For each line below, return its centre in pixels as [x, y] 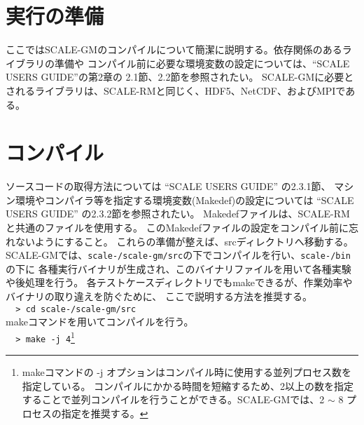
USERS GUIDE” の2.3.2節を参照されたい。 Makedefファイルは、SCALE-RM [178, 214]
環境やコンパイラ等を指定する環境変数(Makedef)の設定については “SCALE [184, 200]
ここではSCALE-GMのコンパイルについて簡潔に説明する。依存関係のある [174, 49]
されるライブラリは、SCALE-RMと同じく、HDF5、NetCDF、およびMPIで [176, 90]
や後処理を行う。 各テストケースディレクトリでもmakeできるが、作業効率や [179, 282]
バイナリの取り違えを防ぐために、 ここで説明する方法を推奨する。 [159, 296]
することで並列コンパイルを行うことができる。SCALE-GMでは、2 [173, 399]
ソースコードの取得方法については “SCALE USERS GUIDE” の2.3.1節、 [168, 186]
